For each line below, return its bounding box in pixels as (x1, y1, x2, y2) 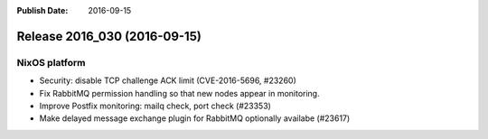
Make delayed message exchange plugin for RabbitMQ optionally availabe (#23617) (39, 113, 351, 124)
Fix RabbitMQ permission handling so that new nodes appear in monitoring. (39, 88, 320, 98)
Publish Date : (16, 5, 69, 15)
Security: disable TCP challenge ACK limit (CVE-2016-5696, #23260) (39, 75, 297, 86)
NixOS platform (16, 56, 86, 69)
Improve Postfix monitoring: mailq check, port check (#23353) (39, 100, 271, 111)
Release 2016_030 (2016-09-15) (16, 28, 202, 44)
